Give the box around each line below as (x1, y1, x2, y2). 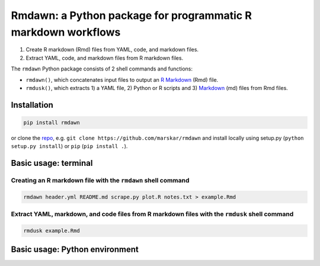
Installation (11, 100, 53, 110)
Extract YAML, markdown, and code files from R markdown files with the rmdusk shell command (11, 210, 294, 219)
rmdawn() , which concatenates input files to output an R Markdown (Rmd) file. (25, 76, 219, 83)
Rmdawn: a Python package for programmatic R (11, 9, 252, 22)
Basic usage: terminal (11, 158, 93, 168)
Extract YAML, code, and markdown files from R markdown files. (25, 54, 184, 62)
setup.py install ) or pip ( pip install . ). (11, 143, 128, 150)
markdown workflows (11, 25, 121, 39)
